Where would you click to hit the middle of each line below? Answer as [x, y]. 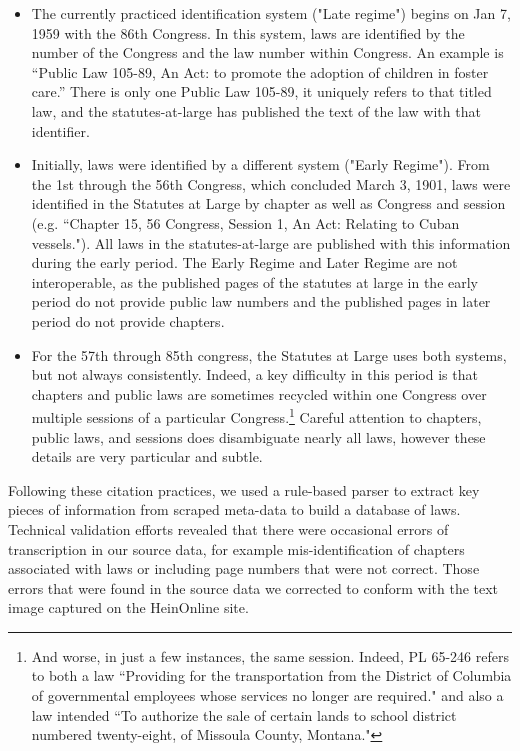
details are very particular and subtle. [147, 456]
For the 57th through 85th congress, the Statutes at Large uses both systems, [269, 354]
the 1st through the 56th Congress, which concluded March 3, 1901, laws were [271, 183]
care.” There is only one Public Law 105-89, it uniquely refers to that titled [261, 91]
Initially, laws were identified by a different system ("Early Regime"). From [260, 164]
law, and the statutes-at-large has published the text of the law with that [256, 110]
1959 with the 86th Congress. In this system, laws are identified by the [248, 32]
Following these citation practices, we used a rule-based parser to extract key [244, 489]
